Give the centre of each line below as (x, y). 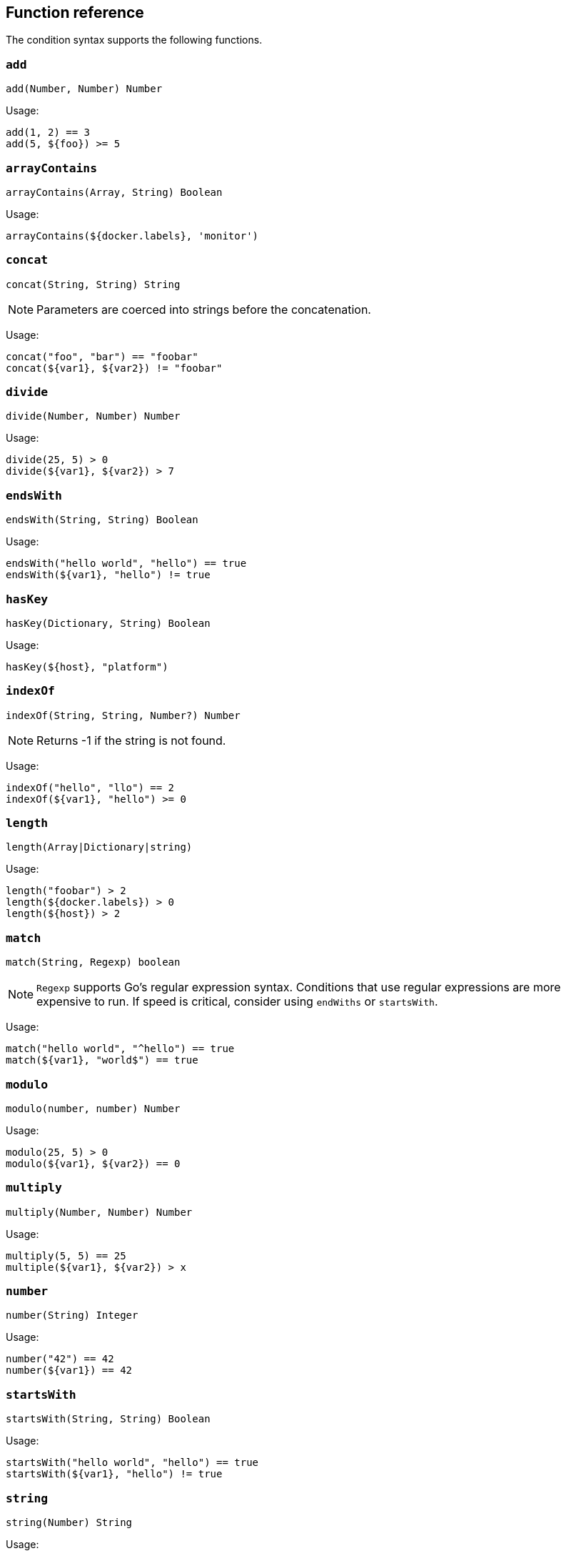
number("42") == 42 (60, 1359)
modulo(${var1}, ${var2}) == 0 (93, 1163)
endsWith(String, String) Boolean (102, 520)
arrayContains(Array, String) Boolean (114, 192)
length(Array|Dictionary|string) (99, 847)
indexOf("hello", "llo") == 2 (90, 787)
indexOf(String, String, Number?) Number (123, 715)
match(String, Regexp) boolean (93, 962)
